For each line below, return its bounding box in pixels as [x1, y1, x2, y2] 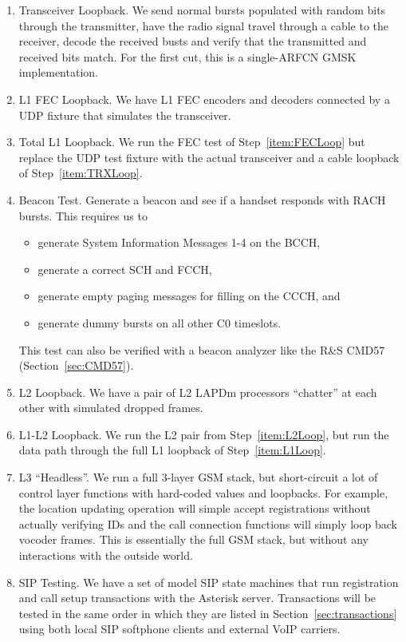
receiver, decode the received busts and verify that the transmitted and [18, 33, 367, 50]
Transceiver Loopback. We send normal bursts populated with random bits [18, 2, 386, 18]
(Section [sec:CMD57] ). [18, 357, 134, 374]
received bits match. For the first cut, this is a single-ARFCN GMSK [18, 48, 357, 65]
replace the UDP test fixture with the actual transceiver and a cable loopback [18, 149, 400, 165]
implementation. [18, 64, 98, 81]
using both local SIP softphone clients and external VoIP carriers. [18, 620, 341, 637]
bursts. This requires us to [18, 207, 148, 224]
